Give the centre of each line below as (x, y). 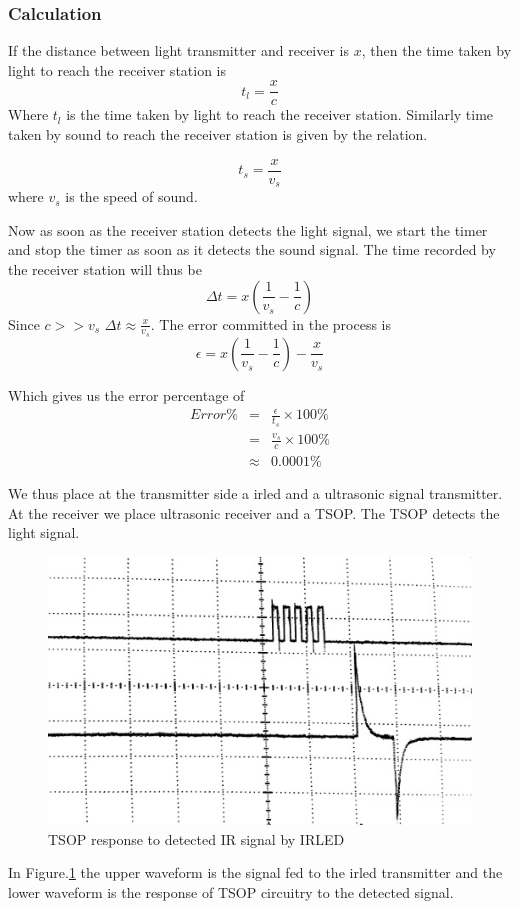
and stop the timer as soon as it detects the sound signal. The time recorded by (252, 249)
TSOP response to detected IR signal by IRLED (196, 838)
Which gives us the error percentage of (126, 394)
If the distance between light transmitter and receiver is (179, 50)
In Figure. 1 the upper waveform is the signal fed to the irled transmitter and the (255, 872)
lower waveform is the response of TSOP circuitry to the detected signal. (231, 891)
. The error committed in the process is (271, 323)
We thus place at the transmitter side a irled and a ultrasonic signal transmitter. (255, 493)
